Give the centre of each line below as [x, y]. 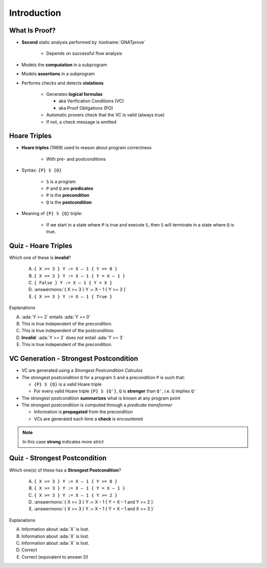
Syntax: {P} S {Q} [42, 170]
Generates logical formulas [74, 94]
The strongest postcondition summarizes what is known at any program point [101, 398]
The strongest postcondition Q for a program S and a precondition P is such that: [103, 377]
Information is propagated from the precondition [83, 412]
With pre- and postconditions [76, 159]
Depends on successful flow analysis [84, 53]
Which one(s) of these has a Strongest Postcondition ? [65, 470]
